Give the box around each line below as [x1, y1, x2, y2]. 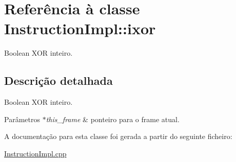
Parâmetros [4, 113, 40, 124]
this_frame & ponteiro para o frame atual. [46, 113, 180, 124]
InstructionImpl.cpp [4, 148, 67, 158]
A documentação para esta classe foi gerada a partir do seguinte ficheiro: [4, 131, 232, 142]
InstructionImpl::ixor [4, 18, 156, 39]
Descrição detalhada [4, 73, 113, 88]
